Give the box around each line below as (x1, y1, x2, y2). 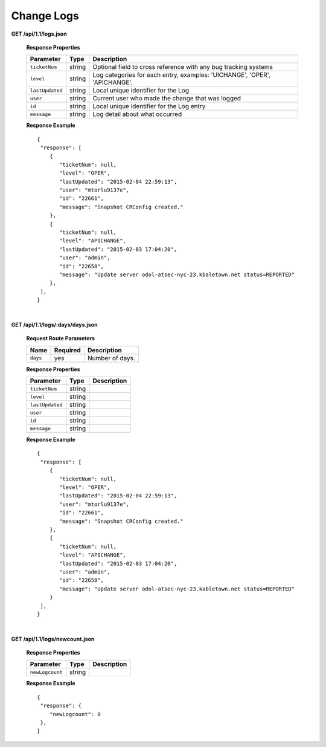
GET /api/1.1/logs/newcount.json (11, 635, 95, 642)
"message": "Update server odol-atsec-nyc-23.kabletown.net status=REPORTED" (59, 585, 295, 592)
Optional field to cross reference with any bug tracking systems (92, 63, 273, 71)
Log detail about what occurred (92, 110, 182, 118)
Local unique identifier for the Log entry (92, 102, 206, 111)
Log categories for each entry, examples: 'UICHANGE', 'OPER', (92, 71, 271, 79)
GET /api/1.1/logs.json (11, 30, 67, 37)
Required (54, 346, 81, 354)
